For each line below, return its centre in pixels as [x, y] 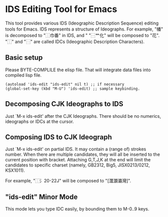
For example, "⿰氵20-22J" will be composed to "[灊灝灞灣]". [68, 181]
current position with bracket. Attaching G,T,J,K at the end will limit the [78, 160]
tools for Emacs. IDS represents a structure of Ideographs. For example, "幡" [84, 29]
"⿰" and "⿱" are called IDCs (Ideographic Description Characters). [75, 42]
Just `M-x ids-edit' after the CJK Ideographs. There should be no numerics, [83, 116]
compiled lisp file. [23, 75]
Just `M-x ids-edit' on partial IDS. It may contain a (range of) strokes [76, 149]
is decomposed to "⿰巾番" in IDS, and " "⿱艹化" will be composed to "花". [82, 35]
